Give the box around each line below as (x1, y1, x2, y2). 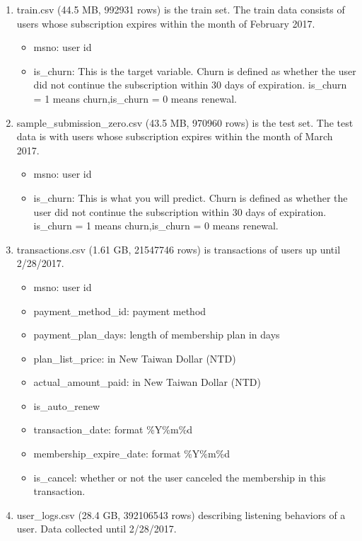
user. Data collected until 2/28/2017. (16, 521, 177, 536)
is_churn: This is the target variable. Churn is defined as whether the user (33, 63, 356, 78)
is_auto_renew (33, 398, 100, 413)
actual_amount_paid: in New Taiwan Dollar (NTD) (33, 375, 261, 389)
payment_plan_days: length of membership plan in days (33, 327, 280, 342)
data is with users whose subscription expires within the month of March (16, 129, 333, 144)
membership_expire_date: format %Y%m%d (33, 446, 230, 461)
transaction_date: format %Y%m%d (33, 422, 193, 437)
